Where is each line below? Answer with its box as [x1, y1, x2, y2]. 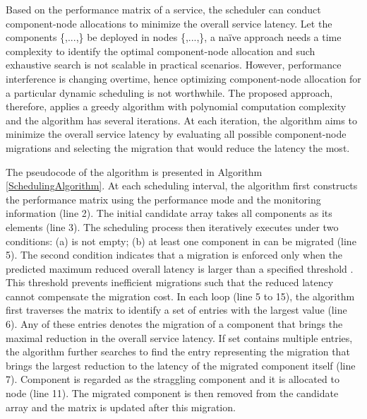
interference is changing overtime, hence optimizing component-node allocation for [6, 71, 361, 85]
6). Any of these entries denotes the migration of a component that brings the [6, 317, 343, 331]
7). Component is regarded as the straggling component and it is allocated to [6, 372, 339, 386]
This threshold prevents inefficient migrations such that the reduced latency [6, 275, 334, 290]
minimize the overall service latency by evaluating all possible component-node [6, 126, 347, 141]
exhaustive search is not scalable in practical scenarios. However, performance [6, 57, 342, 72]
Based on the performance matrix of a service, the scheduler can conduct [6, 2, 321, 16]
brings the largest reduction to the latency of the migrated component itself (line [6, 358, 356, 372]
